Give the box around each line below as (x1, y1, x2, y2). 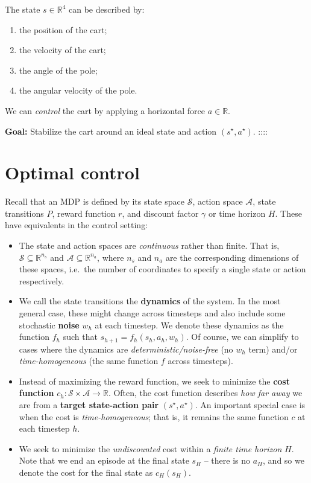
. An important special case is (195, 398, 306, 411)
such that (63, 330, 98, 343)
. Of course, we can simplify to (186, 330, 299, 343)
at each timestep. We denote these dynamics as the (95, 318, 284, 331)
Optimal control (5, 160, 140, 185)
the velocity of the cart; (19, 43, 106, 56)
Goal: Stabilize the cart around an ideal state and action (5, 124, 217, 137)
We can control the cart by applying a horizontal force (5, 104, 205, 117)
